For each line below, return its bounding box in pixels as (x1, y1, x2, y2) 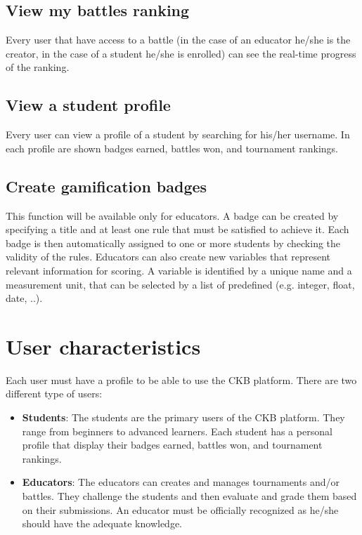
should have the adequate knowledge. (22, 516, 182, 531)
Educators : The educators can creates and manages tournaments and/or (22, 475, 340, 489)
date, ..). (6, 291, 43, 305)
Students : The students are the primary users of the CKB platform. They (22, 410, 345, 425)
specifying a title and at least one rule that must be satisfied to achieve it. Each (6, 222, 349, 237)
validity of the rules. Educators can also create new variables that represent (6, 249, 331, 264)
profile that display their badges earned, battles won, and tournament (22, 437, 323, 452)
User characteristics (6, 331, 201, 360)
